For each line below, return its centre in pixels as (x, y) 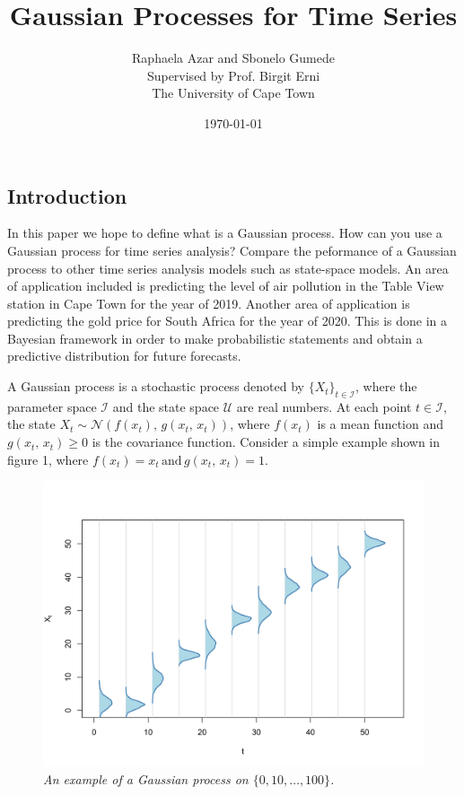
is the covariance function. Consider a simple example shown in (266, 442)
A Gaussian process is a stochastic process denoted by (156, 386)
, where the (386, 386)
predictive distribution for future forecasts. (124, 356)
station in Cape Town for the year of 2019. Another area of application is (209, 303)
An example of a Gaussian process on (146, 778)
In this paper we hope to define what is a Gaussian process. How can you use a (225, 233)
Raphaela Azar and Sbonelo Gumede (233, 58)
